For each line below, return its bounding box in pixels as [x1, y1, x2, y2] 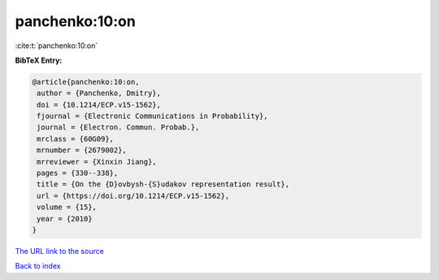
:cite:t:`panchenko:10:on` [15, 41, 98, 50]
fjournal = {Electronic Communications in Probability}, [37, 112, 268, 121]
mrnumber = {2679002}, [37, 146, 128, 155]
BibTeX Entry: [15, 55, 63, 65]
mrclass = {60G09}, [37, 134, 114, 143]
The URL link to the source [15, 246, 105, 256]
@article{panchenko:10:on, [32, 77, 140, 86]
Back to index [15, 261, 61, 271]
